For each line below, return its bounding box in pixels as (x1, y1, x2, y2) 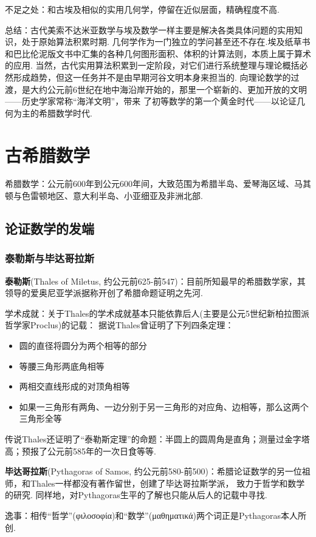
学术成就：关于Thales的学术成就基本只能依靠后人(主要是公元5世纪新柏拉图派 (5, 306, 309, 319)
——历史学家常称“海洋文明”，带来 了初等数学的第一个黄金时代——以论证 (5, 95, 297, 107)
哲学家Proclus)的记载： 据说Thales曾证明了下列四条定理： (5, 319, 234, 331)
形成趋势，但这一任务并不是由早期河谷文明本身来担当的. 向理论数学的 (13, 70, 291, 83)
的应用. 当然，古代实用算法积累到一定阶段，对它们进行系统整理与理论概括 (5, 59, 300, 72)
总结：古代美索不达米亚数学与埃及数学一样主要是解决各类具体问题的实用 (5, 23, 294, 36)
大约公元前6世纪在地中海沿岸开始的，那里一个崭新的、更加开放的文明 (30, 83, 307, 95)
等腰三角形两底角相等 (19, 359, 105, 372)
